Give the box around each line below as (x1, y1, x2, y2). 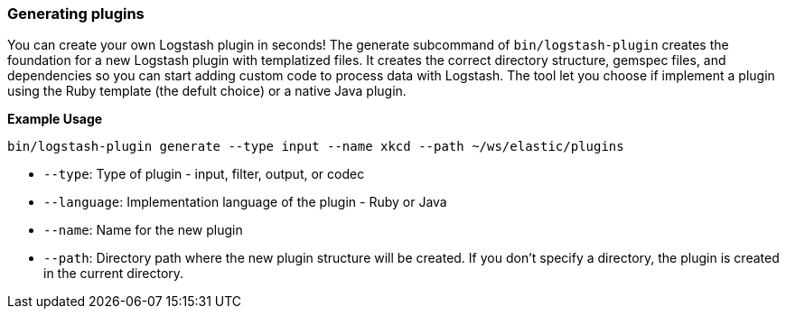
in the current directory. (43, 265, 184, 282)
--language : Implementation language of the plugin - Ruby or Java (43, 194, 447, 210)
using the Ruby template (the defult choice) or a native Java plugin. (7, 83, 407, 99)
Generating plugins (7, 5, 145, 23)
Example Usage (7, 111, 103, 127)
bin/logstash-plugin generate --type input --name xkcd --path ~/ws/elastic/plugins (7, 139, 624, 154)
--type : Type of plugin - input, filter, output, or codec (43, 166, 365, 182)
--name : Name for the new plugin (43, 222, 243, 238)
